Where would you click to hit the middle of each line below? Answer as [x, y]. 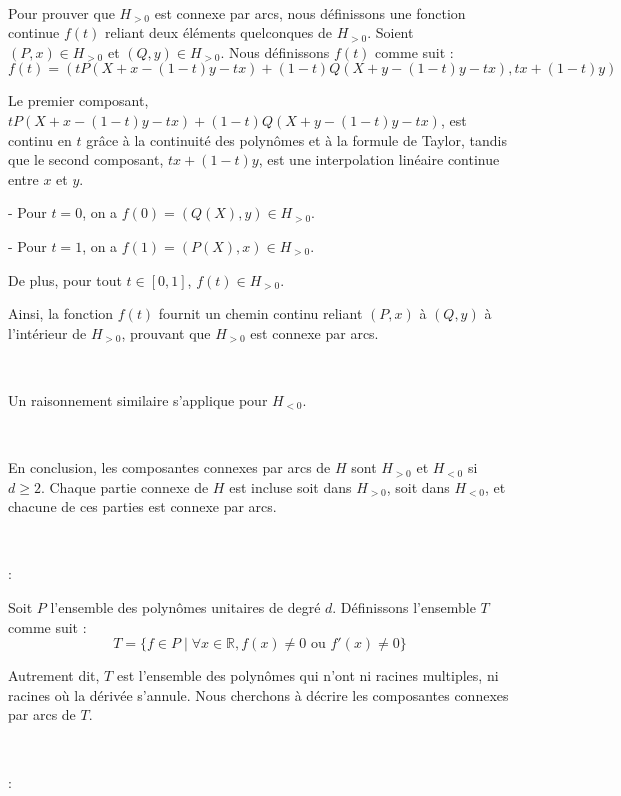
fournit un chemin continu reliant [260, 313]
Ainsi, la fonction [61, 313]
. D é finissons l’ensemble [404, 607]
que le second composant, [86, 159]
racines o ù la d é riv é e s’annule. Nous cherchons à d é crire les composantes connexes [258, 694]
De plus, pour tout [65, 279]
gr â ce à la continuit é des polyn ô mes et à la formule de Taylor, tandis [296, 139]
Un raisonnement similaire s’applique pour [138, 399]
